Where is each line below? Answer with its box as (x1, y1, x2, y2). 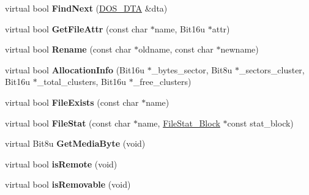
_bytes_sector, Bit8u (151, 63, 233, 76)
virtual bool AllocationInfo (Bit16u (5, 63, 145, 76)
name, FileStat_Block (137, 116, 220, 129)
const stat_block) (227, 116, 294, 129)
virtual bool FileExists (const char (5, 95, 139, 108)
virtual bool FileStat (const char (5, 116, 131, 129)
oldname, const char (138, 43, 214, 56)
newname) (220, 43, 259, 56)
